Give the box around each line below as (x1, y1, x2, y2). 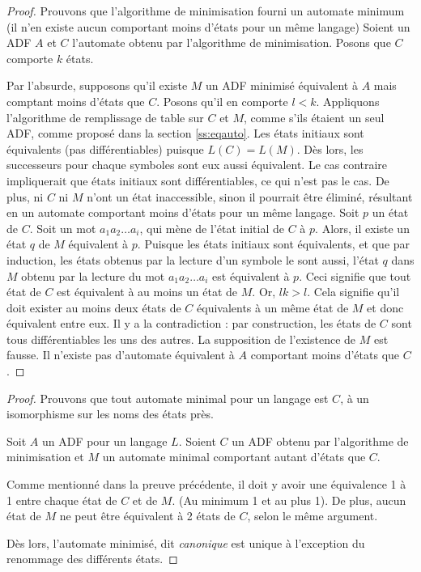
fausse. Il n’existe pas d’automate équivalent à (6, 346, 235, 363)
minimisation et (6, 448, 84, 465)
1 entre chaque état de (6, 491, 117, 508)
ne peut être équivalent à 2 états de (59, 507, 236, 524)
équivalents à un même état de (197, 299, 349, 316)
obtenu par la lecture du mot (21, 267, 165, 284)
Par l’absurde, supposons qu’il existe (6, 77, 188, 94)
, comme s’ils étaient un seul (244, 108, 385, 125)
